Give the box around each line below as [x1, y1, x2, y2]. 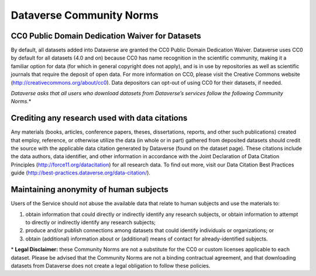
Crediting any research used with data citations [11, 113, 188, 123]
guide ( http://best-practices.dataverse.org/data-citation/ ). [11, 169, 150, 176]
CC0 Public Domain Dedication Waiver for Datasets [11, 31, 201, 41]
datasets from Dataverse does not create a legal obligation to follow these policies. [11, 262, 211, 269]
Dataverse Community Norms [11, 9, 159, 22]
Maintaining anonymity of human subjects [11, 184, 169, 195]
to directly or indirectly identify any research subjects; [25, 219, 156, 226]
